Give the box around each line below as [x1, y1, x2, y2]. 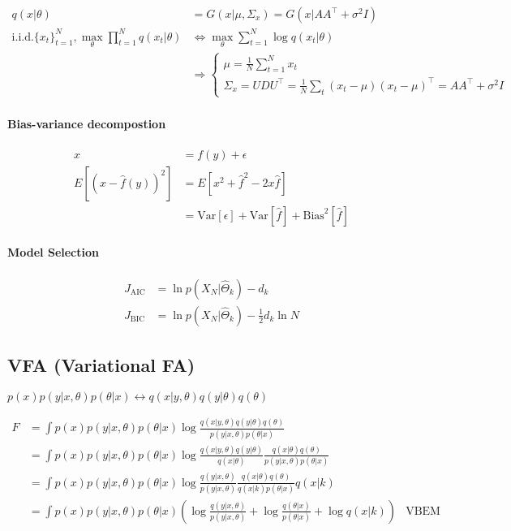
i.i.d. [11, 31, 34, 43]
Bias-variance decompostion [7, 114, 166, 132]
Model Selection [7, 244, 99, 261]
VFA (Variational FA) [7, 352, 195, 378]
